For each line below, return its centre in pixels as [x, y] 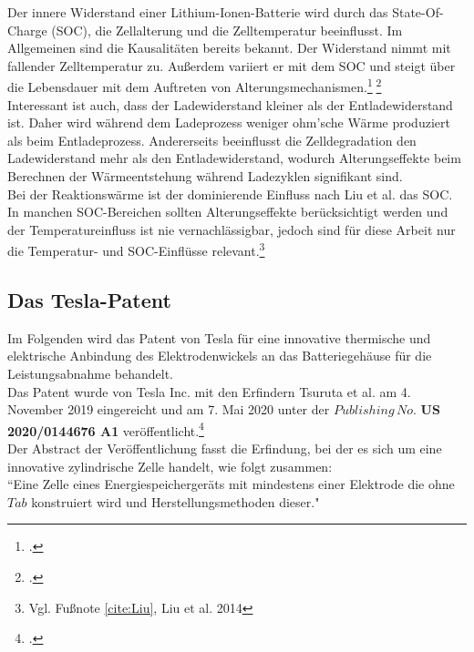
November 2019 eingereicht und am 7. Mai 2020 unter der [169, 409]
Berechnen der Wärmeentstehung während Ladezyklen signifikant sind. [205, 176]
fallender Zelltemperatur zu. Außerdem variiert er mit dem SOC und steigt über [232, 65]
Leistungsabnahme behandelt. [90, 374]
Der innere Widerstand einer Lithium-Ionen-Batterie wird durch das [198, 12]
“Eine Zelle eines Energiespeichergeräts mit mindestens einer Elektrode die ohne [231, 484]
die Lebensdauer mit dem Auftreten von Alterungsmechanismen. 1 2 [195, 86]
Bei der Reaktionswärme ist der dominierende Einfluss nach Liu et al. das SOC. [230, 194]
